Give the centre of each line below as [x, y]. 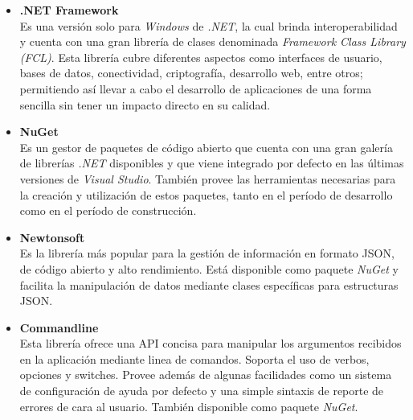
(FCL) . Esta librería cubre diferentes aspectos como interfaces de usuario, [201, 57]
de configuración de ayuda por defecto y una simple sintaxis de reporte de [202, 391]
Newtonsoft [52, 237]
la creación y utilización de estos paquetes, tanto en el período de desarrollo [206, 194]
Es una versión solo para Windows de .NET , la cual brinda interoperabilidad [209, 25]
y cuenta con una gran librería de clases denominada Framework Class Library [213, 41]
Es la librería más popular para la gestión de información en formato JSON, [207, 253]
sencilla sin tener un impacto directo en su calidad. [145, 104]
